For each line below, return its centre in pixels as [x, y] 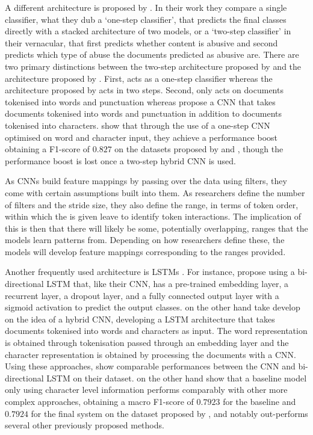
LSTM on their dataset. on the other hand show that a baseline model [177, 378]
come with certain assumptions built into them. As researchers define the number [155, 192]
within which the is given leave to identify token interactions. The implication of [153, 216]
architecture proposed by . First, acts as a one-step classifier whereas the [139, 78]
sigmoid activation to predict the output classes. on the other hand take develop [153, 307]
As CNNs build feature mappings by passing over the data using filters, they [146, 181]
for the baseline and [259, 401]
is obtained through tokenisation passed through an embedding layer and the [147, 343]
